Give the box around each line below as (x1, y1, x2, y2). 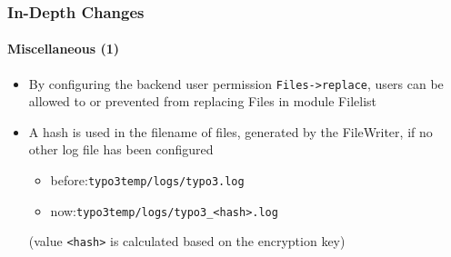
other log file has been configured (28, 140, 214, 159)
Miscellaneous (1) (7, 39, 120, 58)
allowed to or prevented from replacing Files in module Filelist (28, 92, 376, 111)
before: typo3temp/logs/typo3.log (50, 171, 245, 190)
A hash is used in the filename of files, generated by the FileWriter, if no (28, 122, 433, 141)
